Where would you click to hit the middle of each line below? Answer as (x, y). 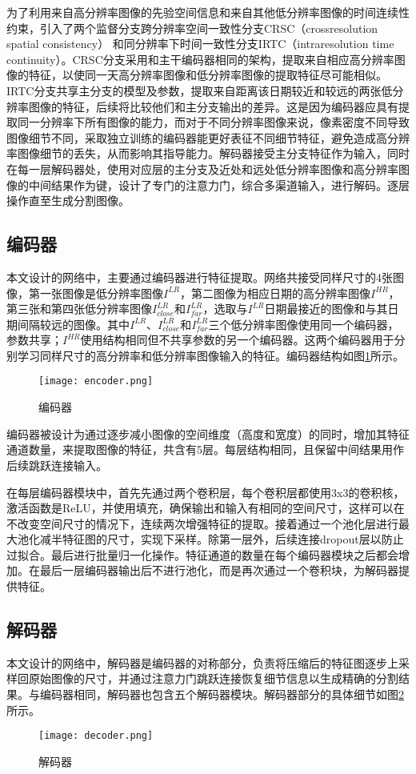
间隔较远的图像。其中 (73, 324)
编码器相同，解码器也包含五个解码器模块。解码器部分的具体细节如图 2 (222, 694)
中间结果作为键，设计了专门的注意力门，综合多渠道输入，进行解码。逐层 (219, 184)
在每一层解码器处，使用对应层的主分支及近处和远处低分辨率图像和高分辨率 (202, 168)
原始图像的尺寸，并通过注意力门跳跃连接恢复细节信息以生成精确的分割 (213, 678)
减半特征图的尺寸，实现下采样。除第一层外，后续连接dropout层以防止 (222, 539)
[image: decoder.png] (96, 736)
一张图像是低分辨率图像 (101, 293)
